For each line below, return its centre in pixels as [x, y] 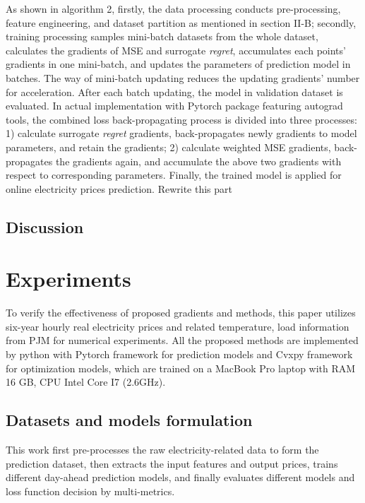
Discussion [45, 226]
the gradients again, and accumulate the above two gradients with [198, 161]
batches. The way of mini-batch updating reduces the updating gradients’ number [183, 77]
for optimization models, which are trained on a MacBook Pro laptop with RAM [181, 368]
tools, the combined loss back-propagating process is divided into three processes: [181, 119]
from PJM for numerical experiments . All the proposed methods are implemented [182, 340]
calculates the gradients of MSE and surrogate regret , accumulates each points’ [176, 50]
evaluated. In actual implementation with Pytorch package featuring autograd [174, 106]
